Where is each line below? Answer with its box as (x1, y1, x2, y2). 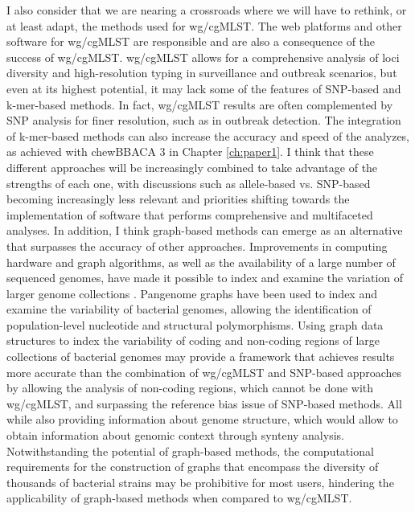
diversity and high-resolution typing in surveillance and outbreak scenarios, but (6, 64, 397, 81)
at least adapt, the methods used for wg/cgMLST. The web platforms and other (6, 17, 402, 34)
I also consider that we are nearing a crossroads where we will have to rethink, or (6, 2, 407, 18)
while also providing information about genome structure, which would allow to (6, 411, 398, 428)
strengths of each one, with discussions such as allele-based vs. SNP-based (6, 174, 371, 191)
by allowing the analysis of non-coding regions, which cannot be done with (6, 379, 374, 396)
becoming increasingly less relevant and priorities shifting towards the (6, 190, 350, 207)
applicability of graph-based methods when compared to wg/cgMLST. (6, 489, 352, 506)
